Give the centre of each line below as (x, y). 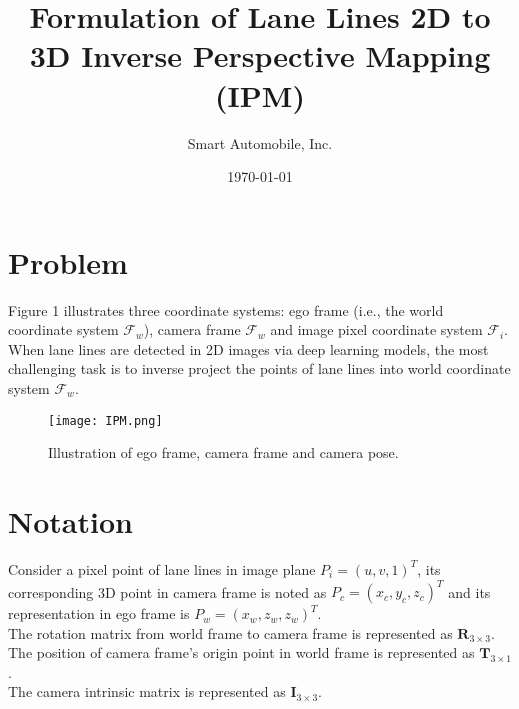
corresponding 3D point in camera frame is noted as (167, 591)
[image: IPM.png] (105, 420)
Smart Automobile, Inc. (260, 142)
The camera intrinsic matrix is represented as (147, 691)
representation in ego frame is (99, 613)
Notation (70, 521)
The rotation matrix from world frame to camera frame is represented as (230, 632)
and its (469, 591)
